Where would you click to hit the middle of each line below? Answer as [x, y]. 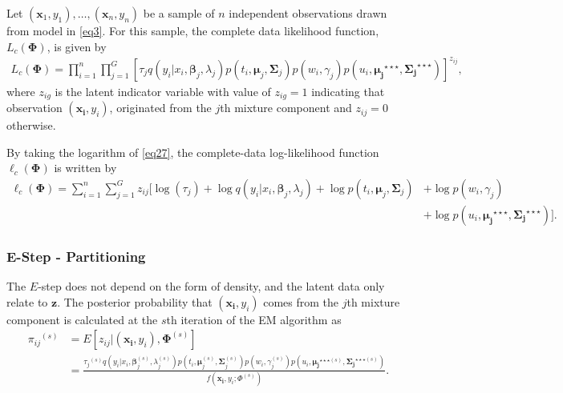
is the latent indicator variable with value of [163, 91]
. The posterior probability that [135, 301]
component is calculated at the [82, 319]
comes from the [301, 301]
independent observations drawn [308, 13]
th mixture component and [286, 108]
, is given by [77, 46]
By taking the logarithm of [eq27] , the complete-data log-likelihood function [193, 152]
